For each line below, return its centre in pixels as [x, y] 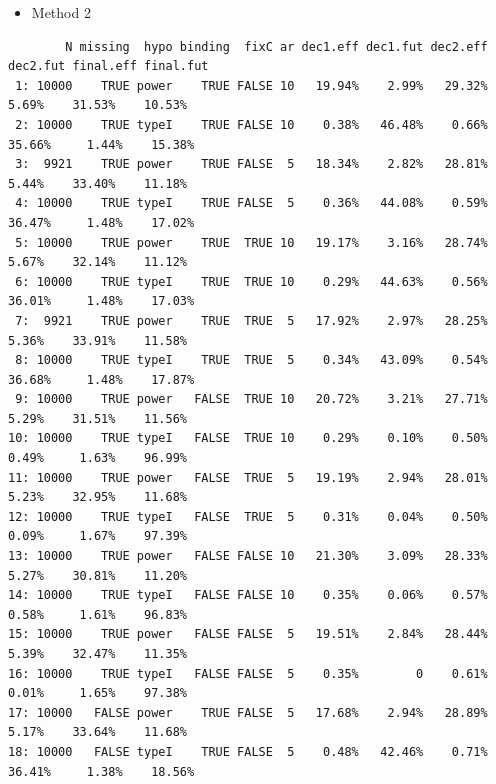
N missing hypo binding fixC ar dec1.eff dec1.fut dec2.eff [276, 46]
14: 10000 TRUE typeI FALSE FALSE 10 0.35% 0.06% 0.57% [248, 595]
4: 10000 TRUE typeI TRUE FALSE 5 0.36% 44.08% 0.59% [251, 203]
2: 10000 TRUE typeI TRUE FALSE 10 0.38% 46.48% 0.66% [251, 124]
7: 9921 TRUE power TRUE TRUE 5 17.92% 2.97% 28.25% [251, 320]
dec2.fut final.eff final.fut [108, 66]
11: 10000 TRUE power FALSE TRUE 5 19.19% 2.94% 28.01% [248, 477]
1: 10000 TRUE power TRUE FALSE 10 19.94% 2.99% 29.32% [251, 85]
